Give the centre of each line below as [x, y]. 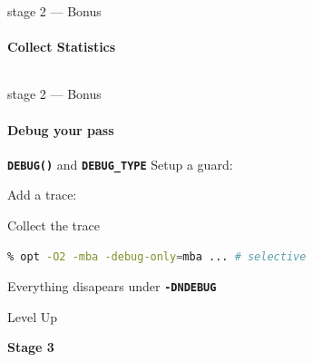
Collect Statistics [62, 47]
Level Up [33, 316]
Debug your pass [61, 129]
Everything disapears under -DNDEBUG [112, 286]
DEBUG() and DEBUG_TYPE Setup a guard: [120, 164]
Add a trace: [42, 195]
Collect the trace [54, 225]
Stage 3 [31, 347]
